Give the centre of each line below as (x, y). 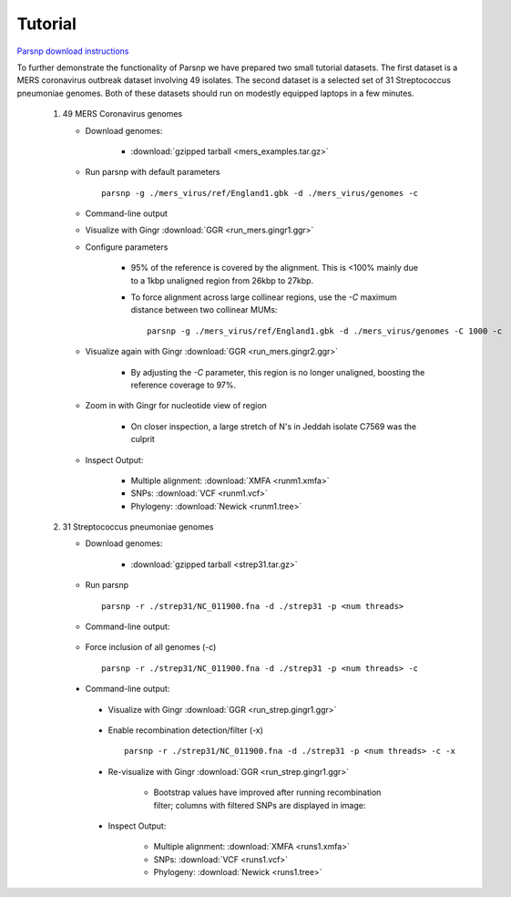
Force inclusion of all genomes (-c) (151, 647)
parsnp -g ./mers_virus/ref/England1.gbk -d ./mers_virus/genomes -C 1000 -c (325, 331)
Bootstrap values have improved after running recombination (267, 792)
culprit (143, 439)
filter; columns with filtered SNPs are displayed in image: (260, 805)
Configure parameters (127, 247)
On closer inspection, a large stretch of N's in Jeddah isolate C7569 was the (274, 426)
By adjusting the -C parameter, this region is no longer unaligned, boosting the (278, 372)
